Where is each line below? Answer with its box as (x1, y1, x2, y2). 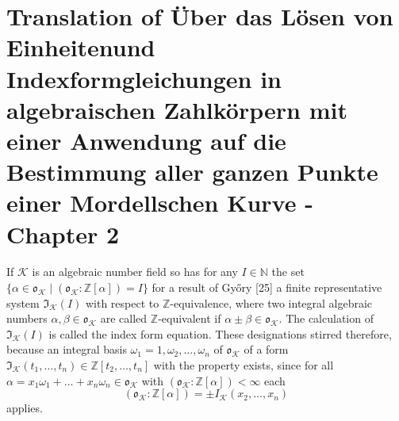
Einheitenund (6, 31, 155, 63)
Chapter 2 (6, 217, 120, 250)
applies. (6, 400, 43, 416)
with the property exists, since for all (153, 357, 334, 373)
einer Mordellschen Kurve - (6, 186, 313, 219)
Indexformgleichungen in (6, 62, 282, 94)
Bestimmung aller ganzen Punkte (6, 155, 378, 188)
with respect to (85, 294, 159, 311)
